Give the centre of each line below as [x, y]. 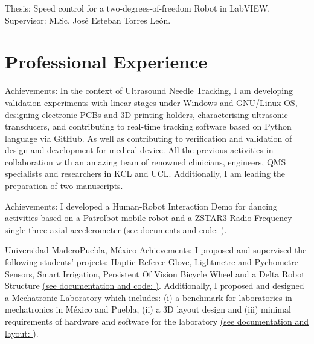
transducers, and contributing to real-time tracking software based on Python [148, 126]
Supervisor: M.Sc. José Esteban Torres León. [88, 20]
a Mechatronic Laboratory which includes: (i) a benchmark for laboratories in [149, 297]
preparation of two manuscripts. [64, 186]
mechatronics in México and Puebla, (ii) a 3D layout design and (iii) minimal [148, 309]
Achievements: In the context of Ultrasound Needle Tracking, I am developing [149, 91]
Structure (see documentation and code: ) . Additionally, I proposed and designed [155, 286]
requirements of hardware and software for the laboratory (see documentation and [157, 321]
